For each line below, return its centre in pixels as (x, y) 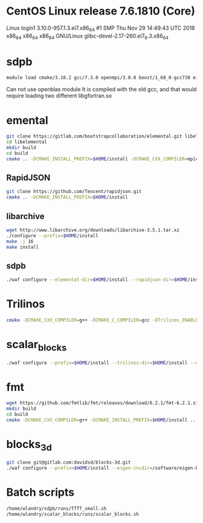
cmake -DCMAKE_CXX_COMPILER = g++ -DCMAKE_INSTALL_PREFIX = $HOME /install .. (101, 420)
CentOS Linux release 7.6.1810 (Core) (101, 11)
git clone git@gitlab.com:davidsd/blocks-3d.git (69, 462)
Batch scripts (40, 492)
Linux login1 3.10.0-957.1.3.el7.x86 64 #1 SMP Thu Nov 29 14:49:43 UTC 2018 (101, 28)
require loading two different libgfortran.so (59, 96)
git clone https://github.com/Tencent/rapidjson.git (74, 192)
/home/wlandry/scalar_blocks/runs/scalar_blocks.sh (72, 514)
